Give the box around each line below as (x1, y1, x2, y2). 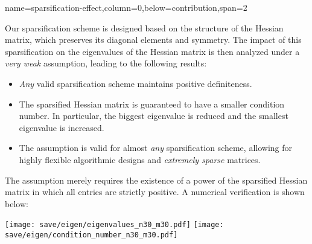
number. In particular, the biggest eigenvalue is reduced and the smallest (19, 109, 288, 122)
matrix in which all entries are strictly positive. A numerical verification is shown (5, 185, 305, 198)
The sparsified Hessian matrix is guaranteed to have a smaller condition (19, 97, 285, 110)
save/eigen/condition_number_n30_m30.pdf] (5, 230, 178, 239)
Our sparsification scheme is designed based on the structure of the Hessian (5, 21, 284, 34)
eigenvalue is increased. (19, 121, 104, 133)
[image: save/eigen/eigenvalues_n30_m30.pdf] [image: (5, 220, 224, 230)
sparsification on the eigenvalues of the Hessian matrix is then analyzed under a (5, 45, 300, 57)
